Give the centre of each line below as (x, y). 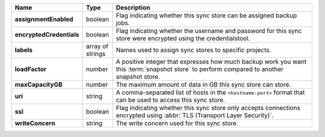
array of (97, 46)
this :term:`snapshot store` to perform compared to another (200, 69)
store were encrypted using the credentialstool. (183, 38)
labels (24, 50)
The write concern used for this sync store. (177, 123)
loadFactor (31, 69)
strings (96, 54)
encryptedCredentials (47, 35)
